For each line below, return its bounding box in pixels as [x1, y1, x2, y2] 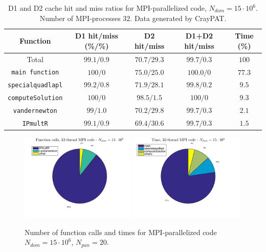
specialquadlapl [8, 82, 63, 89]
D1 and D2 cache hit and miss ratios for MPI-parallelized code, [8, 3, 207, 13]
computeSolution [8, 94, 63, 102]
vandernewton [13, 107, 57, 115]
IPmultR [22, 120, 48, 128]
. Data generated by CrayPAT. [130, 12, 227, 23]
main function [11, 69, 59, 76]
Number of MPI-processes [39, 12, 121, 23]
